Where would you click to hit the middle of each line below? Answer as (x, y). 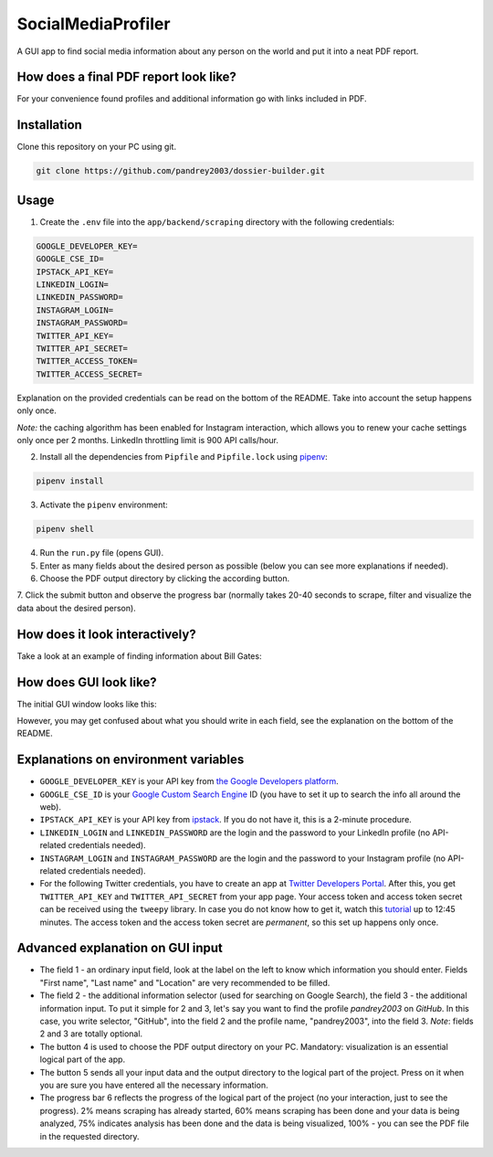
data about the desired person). (76, 608)
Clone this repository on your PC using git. (97, 147)
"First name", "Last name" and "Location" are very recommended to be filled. (185, 982)
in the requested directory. (90, 1136)
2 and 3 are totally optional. (91, 1034)
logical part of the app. (83, 1059)
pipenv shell (65, 529)
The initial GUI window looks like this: (87, 704)
